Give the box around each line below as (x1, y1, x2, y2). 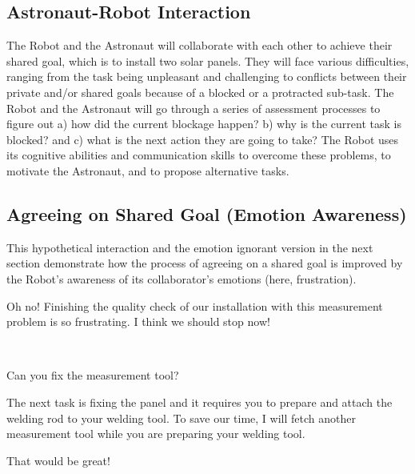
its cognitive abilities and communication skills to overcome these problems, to (6, 147, 391, 163)
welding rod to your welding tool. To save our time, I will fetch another (6, 409, 356, 426)
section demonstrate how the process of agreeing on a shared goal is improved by (6, 255, 403, 271)
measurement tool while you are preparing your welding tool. (6, 425, 305, 442)
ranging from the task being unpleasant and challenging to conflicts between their (6, 68, 407, 85)
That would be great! (6, 452, 110, 468)
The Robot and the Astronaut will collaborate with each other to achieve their (6, 37, 393, 54)
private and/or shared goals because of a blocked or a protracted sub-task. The (6, 83, 394, 100)
